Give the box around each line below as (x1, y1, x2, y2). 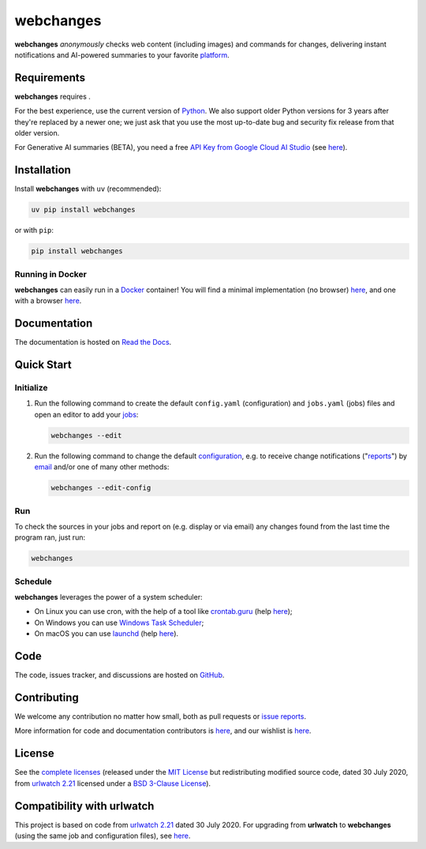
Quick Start (14, 358, 72, 372)
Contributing (14, 690, 79, 704)
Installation (14, 163, 71, 177)
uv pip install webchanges (31, 205, 136, 215)
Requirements (14, 71, 86, 84)
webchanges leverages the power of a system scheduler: (14, 593, 203, 602)
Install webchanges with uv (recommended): (14, 184, 162, 193)
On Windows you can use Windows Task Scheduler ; (34, 618, 204, 627)
